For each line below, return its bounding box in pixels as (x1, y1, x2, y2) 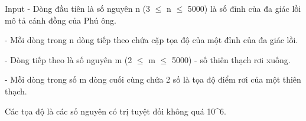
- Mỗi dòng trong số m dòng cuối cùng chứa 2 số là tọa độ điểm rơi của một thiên (5, 73, 301, 86)
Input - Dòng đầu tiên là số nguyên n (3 (5, 2, 151, 14)
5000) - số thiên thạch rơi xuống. (171, 53, 291, 66)
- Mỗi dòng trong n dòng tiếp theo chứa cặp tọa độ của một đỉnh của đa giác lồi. (5, 34, 298, 46)
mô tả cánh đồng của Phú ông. (5, 14, 116, 26)
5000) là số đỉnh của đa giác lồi (187, 2, 301, 14)
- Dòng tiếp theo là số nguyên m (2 (5, 53, 132, 66)
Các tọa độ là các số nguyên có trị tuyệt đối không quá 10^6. (5, 104, 226, 117)
